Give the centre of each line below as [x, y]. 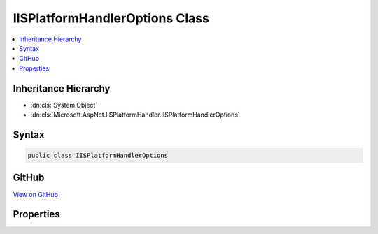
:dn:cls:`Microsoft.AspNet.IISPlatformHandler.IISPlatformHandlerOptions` [135, 115]
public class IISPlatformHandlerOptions [98, 156]
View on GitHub [36, 194]
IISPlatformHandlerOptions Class [111, 18]
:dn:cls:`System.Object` [64, 105]
